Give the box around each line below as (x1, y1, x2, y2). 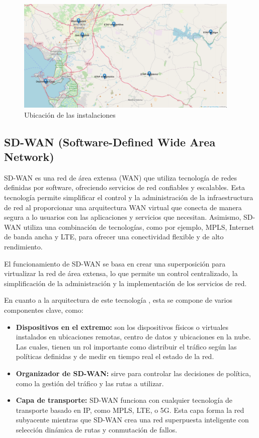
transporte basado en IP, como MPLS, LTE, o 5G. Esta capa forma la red (16, 404, 244, 415)
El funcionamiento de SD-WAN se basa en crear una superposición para (4, 258, 226, 269)
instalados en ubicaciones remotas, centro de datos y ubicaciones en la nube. (16, 331, 251, 342)
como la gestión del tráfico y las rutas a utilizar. (16, 378, 164, 388)
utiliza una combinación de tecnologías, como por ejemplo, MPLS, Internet (23, 221, 254, 232)
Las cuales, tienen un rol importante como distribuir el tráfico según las (16, 341, 237, 352)
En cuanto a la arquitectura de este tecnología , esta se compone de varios (4, 295, 233, 305)
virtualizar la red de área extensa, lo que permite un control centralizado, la (4, 268, 238, 279)
